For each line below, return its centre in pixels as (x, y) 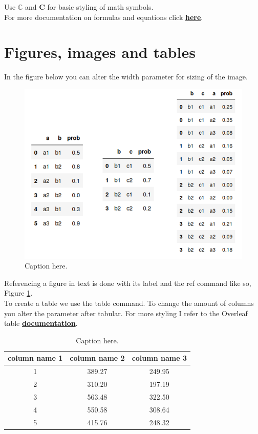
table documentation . (41, 323)
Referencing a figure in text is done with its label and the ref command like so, (128, 283)
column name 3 (159, 358)
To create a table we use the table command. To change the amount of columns (129, 303)
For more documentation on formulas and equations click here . (104, 17)
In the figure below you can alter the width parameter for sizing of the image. (126, 77)
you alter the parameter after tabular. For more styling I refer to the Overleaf (126, 313)
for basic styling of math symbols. (100, 7)
